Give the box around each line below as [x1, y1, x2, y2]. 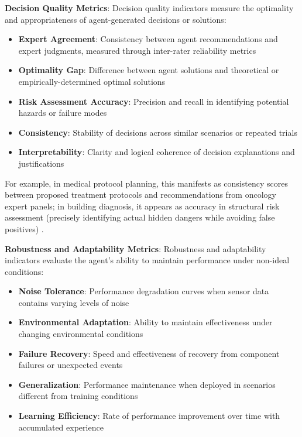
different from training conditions [18, 390, 138, 402]
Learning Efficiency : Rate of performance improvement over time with [18, 410, 280, 422]
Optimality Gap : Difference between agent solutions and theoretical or [18, 64, 279, 76]
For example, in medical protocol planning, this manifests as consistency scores [5, 177, 288, 189]
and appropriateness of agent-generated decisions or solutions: [5, 13, 227, 25]
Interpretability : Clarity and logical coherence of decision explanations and [18, 146, 295, 158]
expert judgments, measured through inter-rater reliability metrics [18, 44, 256, 56]
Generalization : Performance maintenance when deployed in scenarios [18, 378, 276, 390]
